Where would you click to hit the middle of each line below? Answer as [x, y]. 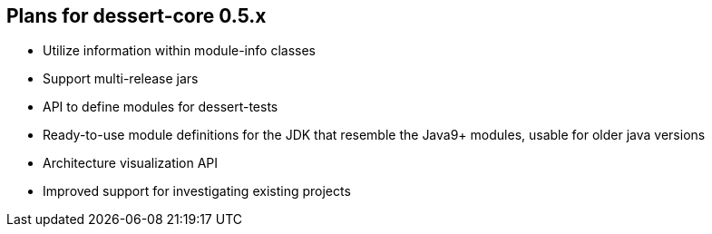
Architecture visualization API [131, 163]
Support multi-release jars [121, 79]
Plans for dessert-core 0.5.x [137, 16]
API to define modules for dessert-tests [161, 107]
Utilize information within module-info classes [179, 51]
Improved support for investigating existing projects [197, 191]
